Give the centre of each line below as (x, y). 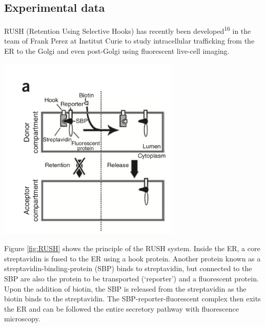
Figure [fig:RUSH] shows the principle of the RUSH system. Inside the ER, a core (132, 248)
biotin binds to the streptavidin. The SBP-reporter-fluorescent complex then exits (132, 299)
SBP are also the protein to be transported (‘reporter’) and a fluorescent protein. (131, 278)
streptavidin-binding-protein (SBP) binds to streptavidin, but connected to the (128, 268)
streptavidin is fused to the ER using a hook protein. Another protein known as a (132, 258)
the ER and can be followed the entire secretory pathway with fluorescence (121, 308)
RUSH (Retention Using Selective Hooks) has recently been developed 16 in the (128, 30)
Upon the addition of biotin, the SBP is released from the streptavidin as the (125, 288)
